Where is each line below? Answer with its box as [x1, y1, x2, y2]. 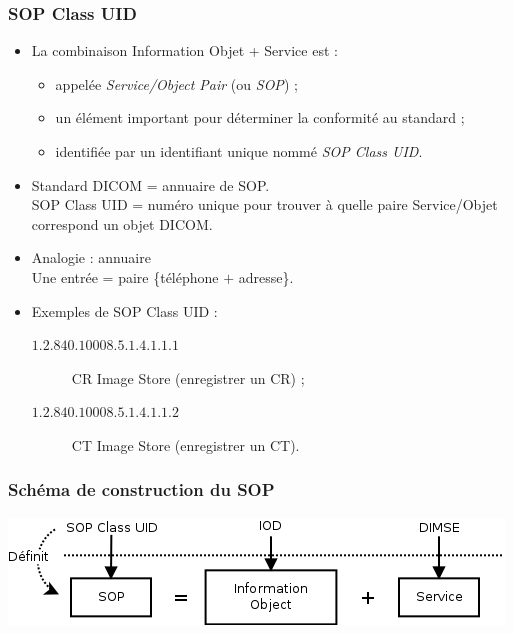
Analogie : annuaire [31, 247, 151, 268]
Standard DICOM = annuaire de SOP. [31, 174, 270, 195]
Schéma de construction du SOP [8, 477, 275, 502]
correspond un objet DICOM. [31, 213, 213, 234]
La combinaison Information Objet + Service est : [31, 40, 338, 61]
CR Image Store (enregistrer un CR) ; [71, 367, 305, 388]
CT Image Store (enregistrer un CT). [71, 434, 300, 455]
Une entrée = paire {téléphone [31, 266, 219, 287]
